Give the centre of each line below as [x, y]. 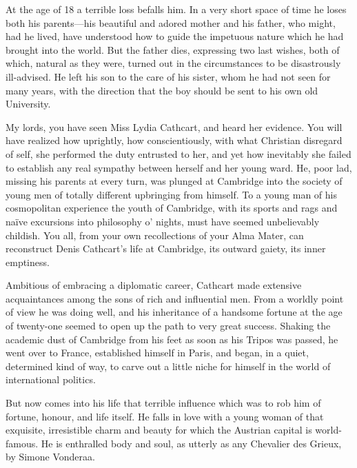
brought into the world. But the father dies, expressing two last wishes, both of [173, 49]
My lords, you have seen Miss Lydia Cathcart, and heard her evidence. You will [174, 126]
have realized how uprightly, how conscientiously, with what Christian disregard [174, 140]
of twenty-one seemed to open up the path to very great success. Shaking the [168, 326]
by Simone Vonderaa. [50, 457]
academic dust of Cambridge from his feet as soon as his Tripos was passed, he [172, 339]
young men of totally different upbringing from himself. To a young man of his [171, 194]
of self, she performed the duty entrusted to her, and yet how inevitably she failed [178, 153]
